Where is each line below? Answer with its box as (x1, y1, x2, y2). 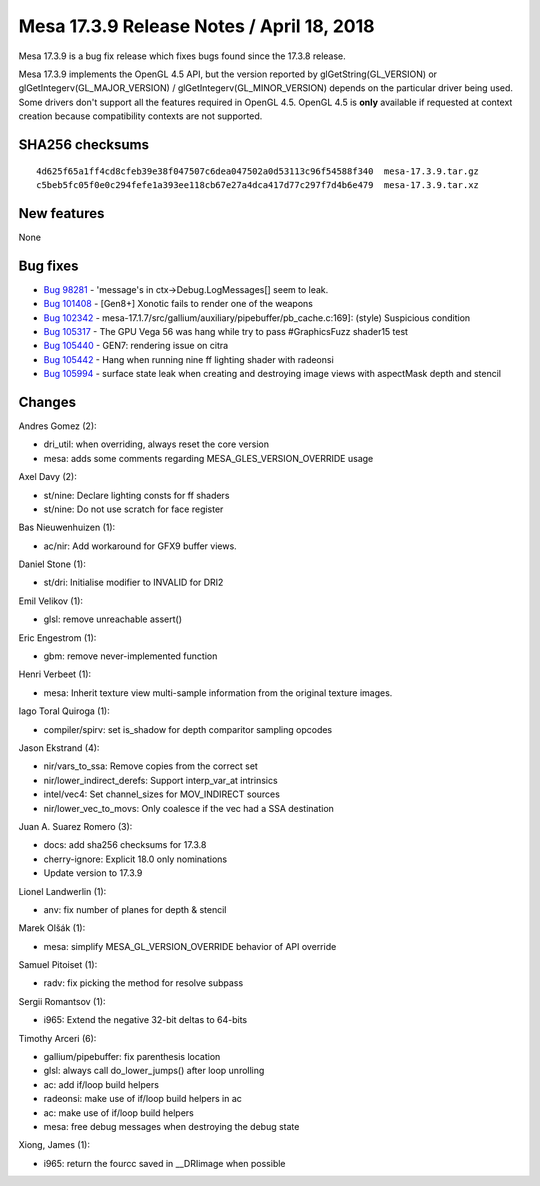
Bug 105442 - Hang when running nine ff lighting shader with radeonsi (43, 353, 334, 365)
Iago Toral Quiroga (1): (18, 705, 110, 717)
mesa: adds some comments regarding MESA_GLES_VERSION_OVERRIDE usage (43, 452, 374, 464)
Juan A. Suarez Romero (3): (18, 820, 133, 832)
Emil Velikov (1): (18, 595, 84, 607)
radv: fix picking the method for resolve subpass (43, 977, 244, 989)
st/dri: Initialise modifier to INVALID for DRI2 (43, 576, 224, 589)
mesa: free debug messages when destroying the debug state (43, 1120, 300, 1132)
